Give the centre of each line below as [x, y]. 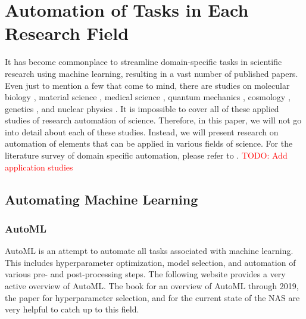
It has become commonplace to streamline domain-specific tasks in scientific [143, 62]
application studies [39, 167]
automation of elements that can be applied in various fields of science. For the [149, 143]
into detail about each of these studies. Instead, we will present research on [142, 131]
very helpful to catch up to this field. [72, 309]
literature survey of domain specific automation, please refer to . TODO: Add [146, 155]
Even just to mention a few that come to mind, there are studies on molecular [147, 85]
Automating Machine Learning [102, 199]
